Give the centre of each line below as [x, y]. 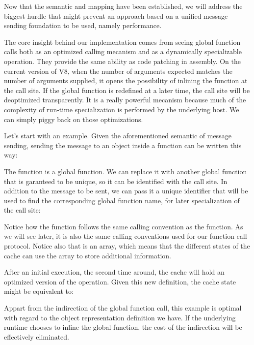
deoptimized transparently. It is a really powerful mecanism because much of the [125, 100]
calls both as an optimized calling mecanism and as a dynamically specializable [123, 51]
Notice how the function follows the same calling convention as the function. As [124, 226]
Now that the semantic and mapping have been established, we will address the [123, 6]
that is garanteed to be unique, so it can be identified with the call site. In [116, 181]
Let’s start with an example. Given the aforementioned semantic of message [118, 136]
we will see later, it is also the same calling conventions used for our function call [126, 236]
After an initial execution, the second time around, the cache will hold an [114, 272]
